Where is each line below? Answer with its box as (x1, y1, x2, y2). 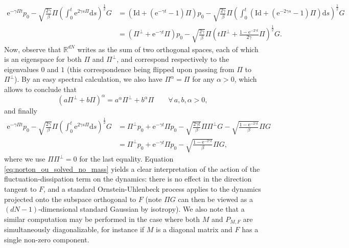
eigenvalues (4, 63, 39, 74)
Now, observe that (4, 43, 61, 54)
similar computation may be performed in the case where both (4, 213, 200, 224)
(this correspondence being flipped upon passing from (66, 63, 235, 74)
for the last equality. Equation (79, 153, 174, 164)
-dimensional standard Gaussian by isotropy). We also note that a (38, 204, 245, 214)
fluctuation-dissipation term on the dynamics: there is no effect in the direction (4, 173, 252, 184)
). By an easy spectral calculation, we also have (14, 74, 162, 84)
